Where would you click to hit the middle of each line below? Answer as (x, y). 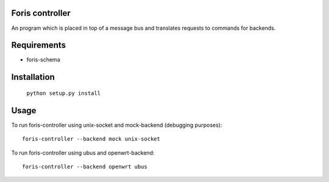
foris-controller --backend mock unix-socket (91, 139)
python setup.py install (63, 93)
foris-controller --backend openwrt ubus (85, 166)
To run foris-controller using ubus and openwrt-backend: (83, 153)
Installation (33, 77)
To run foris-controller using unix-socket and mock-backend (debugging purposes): (117, 125)
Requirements (39, 45)
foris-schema (43, 60)
